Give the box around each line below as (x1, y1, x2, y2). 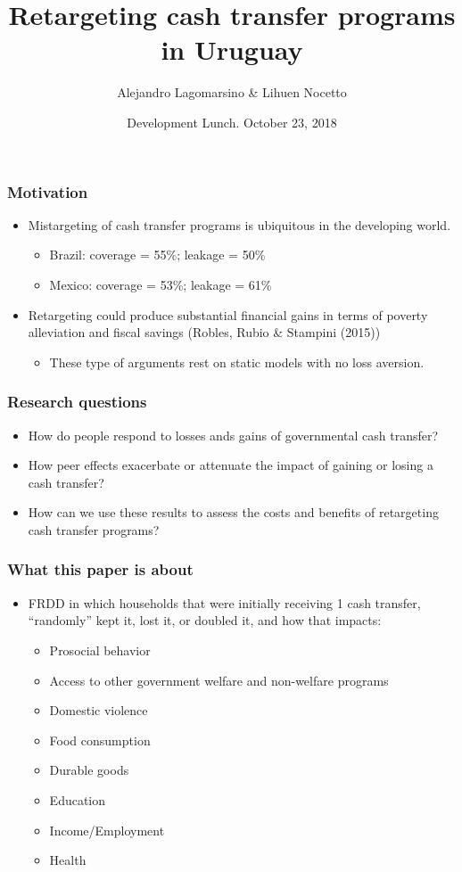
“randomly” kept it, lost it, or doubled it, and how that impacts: (28, 611, 382, 629)
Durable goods (49, 761, 129, 779)
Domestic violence (49, 701, 148, 720)
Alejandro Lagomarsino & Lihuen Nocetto (117, 83, 347, 102)
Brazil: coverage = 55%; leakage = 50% (49, 245, 266, 264)
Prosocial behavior (49, 640, 151, 659)
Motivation (7, 180, 88, 202)
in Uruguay (161, 31, 303, 68)
